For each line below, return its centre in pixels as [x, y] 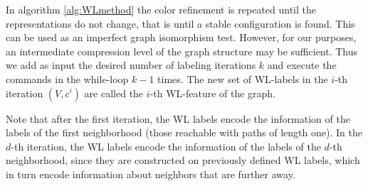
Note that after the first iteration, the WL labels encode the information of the [178, 118]
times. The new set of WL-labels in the [243, 78]
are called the [114, 93]
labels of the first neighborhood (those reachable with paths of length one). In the [184, 132]
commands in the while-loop [67, 78]
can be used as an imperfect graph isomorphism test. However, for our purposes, [181, 37]
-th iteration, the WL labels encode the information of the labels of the [166, 146]
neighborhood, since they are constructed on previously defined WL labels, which [183, 160]
